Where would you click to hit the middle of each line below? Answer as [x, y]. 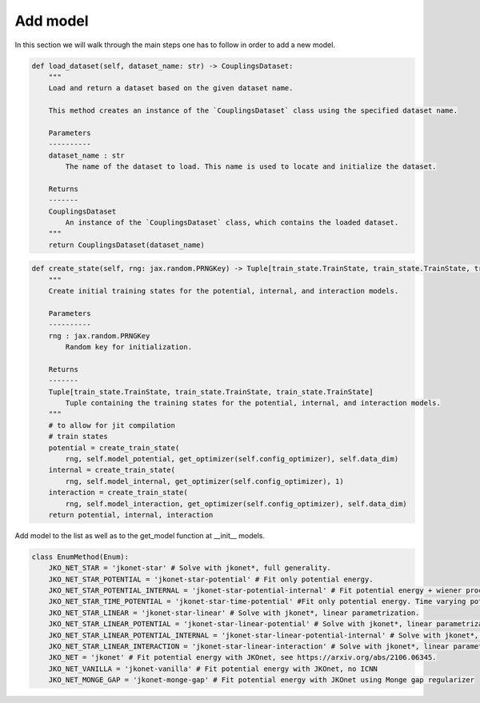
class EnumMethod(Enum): [80, 557]
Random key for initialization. [128, 347]
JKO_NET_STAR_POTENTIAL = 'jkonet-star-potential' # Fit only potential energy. [211, 579]
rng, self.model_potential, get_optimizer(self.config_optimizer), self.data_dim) [232, 459]
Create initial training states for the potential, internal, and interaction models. [224, 291]
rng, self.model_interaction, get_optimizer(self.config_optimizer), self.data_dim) [236, 503]
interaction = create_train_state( [118, 493]
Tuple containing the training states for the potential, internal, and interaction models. [253, 403]
